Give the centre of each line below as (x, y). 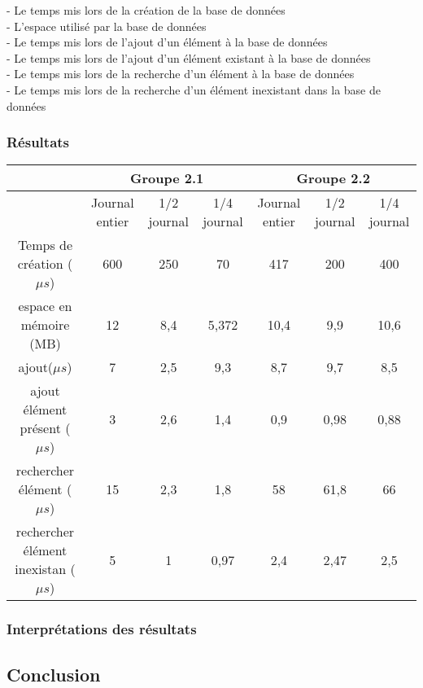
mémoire (45, 325)
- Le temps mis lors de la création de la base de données (146, 10)
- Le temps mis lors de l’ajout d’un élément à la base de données (167, 42)
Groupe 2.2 (333, 178)
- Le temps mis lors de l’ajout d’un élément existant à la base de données (189, 57)
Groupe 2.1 (167, 178)
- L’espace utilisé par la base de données (107, 26)
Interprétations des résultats (102, 629)
